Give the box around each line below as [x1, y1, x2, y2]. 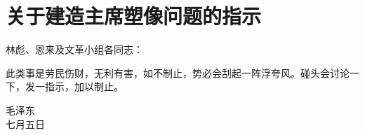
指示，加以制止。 [44, 79, 124, 94]
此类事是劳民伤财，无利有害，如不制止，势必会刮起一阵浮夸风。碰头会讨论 [6, 65, 350, 80]
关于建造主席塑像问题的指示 [6, 1, 262, 30]
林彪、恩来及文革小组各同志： [6, 42, 143, 57]
